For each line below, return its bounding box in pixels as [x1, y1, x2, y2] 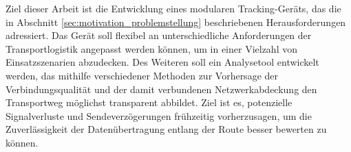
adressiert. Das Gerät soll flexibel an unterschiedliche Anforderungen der [6, 28, 312, 42]
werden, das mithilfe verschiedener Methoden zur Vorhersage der [6, 68, 279, 82]
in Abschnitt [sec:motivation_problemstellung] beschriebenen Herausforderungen [6, 14, 346, 29]
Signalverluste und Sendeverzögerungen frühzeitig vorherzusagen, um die [6, 108, 312, 123]
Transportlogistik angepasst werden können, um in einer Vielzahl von [6, 41, 297, 55]
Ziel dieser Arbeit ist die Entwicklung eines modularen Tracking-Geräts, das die [6, 1, 341, 15]
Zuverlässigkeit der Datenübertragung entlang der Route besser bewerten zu [6, 122, 327, 136]
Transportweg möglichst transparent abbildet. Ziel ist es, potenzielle [6, 95, 292, 110]
